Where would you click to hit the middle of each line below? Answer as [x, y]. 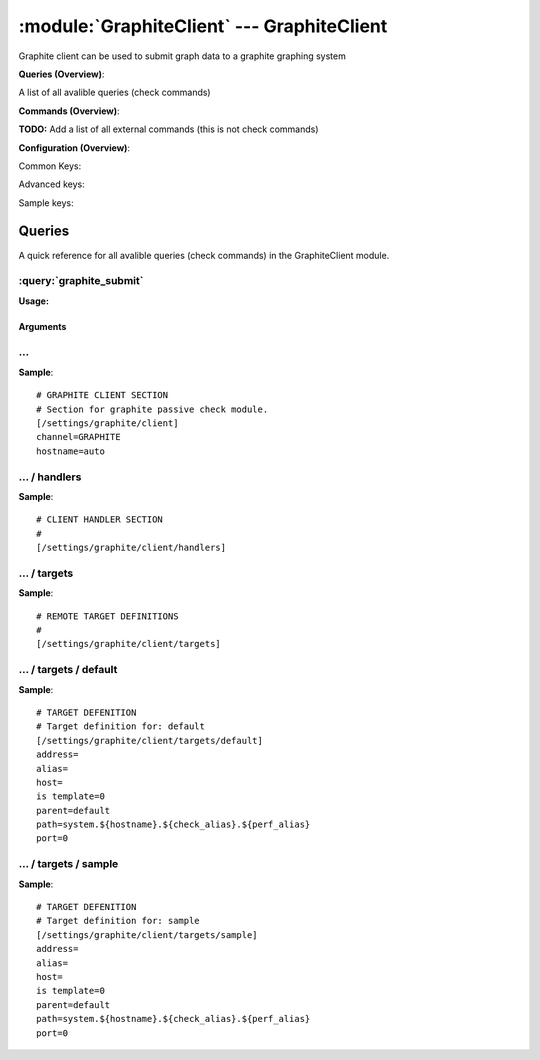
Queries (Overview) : [61, 74]
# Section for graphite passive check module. [152, 409]
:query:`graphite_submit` [81, 281]
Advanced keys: [51, 184]
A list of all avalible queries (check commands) [114, 92]
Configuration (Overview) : [74, 147]
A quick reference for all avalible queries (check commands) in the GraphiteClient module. [204, 255]
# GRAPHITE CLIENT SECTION [102, 395]
